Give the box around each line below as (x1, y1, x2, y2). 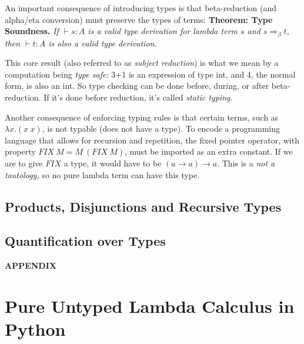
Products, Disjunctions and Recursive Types (5, 197, 282, 215)
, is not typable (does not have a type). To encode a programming (42, 122, 280, 135)
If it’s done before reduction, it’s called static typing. (44, 91, 233, 103)
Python (5, 317, 66, 341)
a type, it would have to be (64, 156, 162, 169)
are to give (5, 156, 43, 169)
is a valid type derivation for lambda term (88, 25, 238, 37)
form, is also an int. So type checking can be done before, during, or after (5, 79, 269, 92)
